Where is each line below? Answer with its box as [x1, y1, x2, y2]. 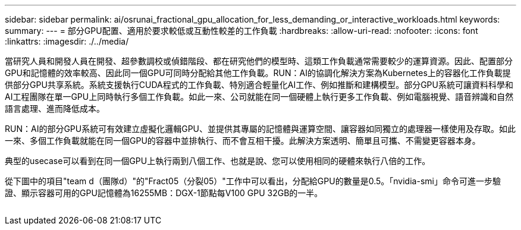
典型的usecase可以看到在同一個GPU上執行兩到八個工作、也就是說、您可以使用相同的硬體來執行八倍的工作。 [5, 156, 431, 166]
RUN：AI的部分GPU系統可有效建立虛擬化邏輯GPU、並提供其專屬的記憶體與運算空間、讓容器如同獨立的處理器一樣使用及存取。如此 [5, 124, 516, 134]
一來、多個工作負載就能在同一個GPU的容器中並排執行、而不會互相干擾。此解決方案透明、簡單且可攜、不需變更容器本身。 [5, 136, 481, 146]
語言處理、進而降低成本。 [5, 103, 105, 114]
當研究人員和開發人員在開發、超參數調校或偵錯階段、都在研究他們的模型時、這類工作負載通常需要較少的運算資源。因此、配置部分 [5, 56, 513, 66]
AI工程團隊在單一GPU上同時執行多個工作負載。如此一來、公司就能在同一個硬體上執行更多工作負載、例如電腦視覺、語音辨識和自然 [5, 92, 514, 102]
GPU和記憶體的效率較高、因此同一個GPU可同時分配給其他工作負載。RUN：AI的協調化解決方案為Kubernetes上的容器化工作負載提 [5, 68, 511, 78]
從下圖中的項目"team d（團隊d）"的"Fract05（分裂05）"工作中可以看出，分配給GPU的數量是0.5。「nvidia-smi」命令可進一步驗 [5, 176, 501, 186]
